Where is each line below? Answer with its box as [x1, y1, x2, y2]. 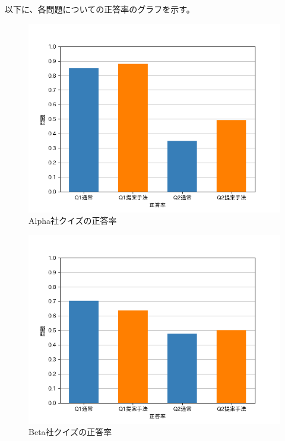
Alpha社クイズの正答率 [28, 214, 117, 227]
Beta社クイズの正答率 [28, 426, 112, 438]
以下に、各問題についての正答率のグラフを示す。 [5, 3, 195, 15]
